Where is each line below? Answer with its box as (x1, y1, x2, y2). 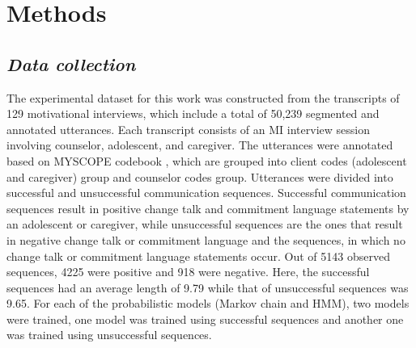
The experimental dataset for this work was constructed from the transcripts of (6, 89, 400, 106)
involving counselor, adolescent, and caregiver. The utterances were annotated (6, 136, 393, 153)
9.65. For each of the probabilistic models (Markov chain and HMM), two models (6, 295, 410, 312)
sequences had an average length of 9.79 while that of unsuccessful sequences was (6, 279, 409, 296)
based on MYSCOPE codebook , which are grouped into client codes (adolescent (6, 152, 407, 169)
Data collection (6, 51, 136, 76)
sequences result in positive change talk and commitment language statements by (6, 199, 410, 216)
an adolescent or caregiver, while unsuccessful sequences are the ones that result (6, 216, 403, 233)
